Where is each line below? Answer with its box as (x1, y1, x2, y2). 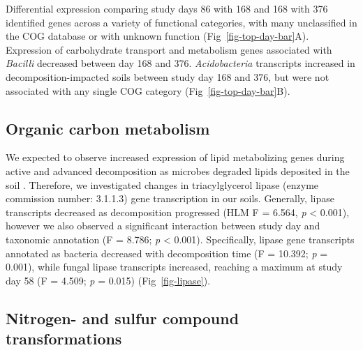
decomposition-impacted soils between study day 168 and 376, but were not (6, 69, 329, 84)
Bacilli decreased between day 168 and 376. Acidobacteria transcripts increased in (6, 56, 355, 70)
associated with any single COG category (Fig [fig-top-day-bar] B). (6, 83, 290, 98)
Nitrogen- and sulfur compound (6, 307, 239, 328)
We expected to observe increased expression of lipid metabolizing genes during (6, 150, 345, 165)
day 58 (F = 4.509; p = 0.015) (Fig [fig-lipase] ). (6, 273, 211, 287)
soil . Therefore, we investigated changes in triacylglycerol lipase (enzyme (6, 177, 319, 192)
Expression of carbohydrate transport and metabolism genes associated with (6, 42, 332, 56)
